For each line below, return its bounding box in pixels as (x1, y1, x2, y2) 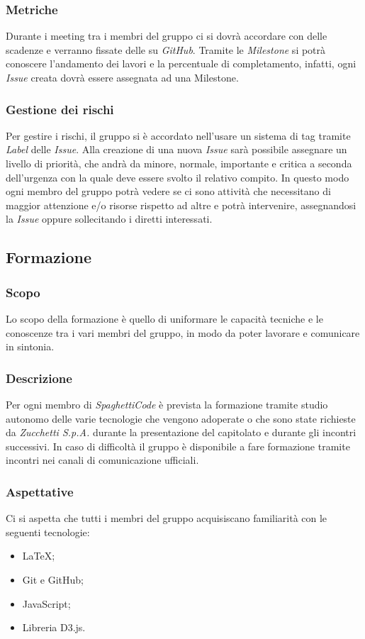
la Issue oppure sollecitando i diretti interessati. (6, 211, 213, 226)
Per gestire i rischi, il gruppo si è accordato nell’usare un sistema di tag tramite (6, 128, 351, 143)
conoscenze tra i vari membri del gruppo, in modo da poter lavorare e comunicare (6, 325, 360, 340)
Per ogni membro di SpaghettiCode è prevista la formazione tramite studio (6, 396, 328, 411)
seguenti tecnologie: (6, 524, 90, 539)
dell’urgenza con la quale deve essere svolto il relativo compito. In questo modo (6, 170, 349, 184)
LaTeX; (22, 548, 55, 563)
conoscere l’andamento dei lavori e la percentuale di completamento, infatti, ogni (6, 56, 356, 71)
